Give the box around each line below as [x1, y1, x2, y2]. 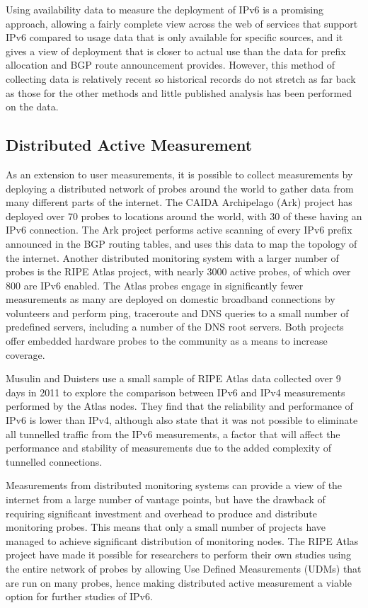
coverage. [6, 347, 45, 362]
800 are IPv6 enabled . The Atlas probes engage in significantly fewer [6, 277, 304, 292]
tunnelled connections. [6, 454, 103, 469]
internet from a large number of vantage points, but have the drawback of [6, 492, 326, 507]
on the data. [6, 99, 59, 114]
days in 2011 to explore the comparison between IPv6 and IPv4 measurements [6, 384, 345, 399]
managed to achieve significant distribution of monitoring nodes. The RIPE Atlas [6, 533, 359, 548]
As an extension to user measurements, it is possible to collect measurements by [6, 166, 353, 181]
